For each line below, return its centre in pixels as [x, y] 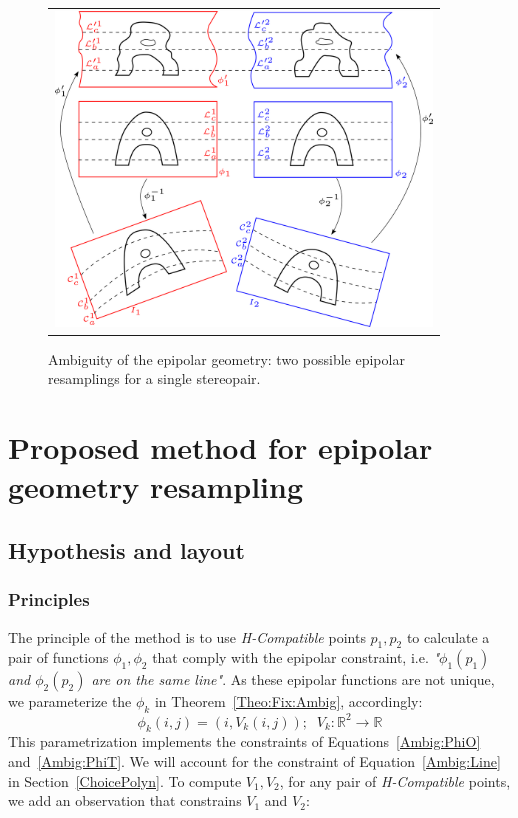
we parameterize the [70, 701]
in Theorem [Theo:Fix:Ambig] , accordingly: [288, 701]
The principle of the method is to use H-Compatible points [187, 636]
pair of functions [58, 657]
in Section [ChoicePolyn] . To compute [125, 780]
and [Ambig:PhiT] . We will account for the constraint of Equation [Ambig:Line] [254, 761]
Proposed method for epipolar [220, 447]
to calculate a [448, 636]
